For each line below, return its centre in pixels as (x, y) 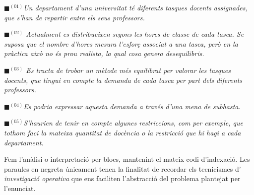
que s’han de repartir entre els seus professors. (74, 17)
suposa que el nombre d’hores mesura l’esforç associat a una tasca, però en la (121, 43)
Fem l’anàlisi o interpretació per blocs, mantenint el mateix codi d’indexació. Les (127, 159)
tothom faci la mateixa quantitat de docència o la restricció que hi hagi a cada (123, 132)
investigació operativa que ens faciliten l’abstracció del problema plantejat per (122, 178)
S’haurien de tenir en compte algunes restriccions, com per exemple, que (133, 123)
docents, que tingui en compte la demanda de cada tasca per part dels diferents (123, 80)
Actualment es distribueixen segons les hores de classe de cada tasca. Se (135, 34)
